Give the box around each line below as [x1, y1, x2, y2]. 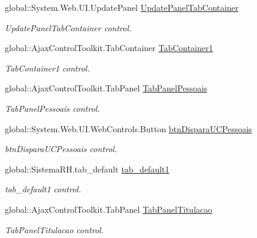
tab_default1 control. [5, 183, 81, 195]
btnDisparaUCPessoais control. [5, 142, 117, 155]
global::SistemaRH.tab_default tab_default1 [5, 162, 170, 175]
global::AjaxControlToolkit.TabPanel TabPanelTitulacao [5, 203, 213, 215]
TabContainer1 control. [5, 61, 90, 74]
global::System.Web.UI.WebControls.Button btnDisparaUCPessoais [5, 122, 252, 135]
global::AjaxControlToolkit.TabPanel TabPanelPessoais [5, 82, 207, 94]
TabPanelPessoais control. [5, 102, 100, 114]
